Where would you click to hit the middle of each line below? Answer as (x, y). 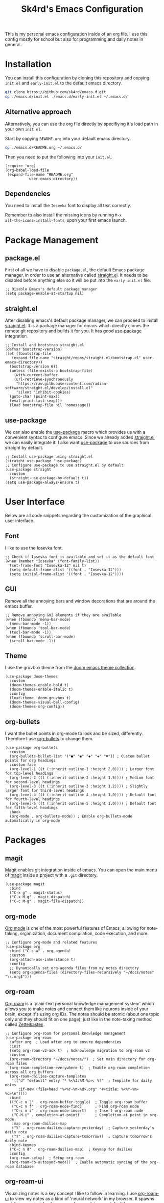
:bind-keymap (23, 1145)
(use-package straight (28, 470)
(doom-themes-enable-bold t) (39, 685)
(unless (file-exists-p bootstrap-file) (51, 371)
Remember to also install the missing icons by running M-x (63, 215)
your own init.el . (23, 129)
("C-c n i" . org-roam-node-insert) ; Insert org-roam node (77, 1111)
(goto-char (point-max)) (35, 397)
